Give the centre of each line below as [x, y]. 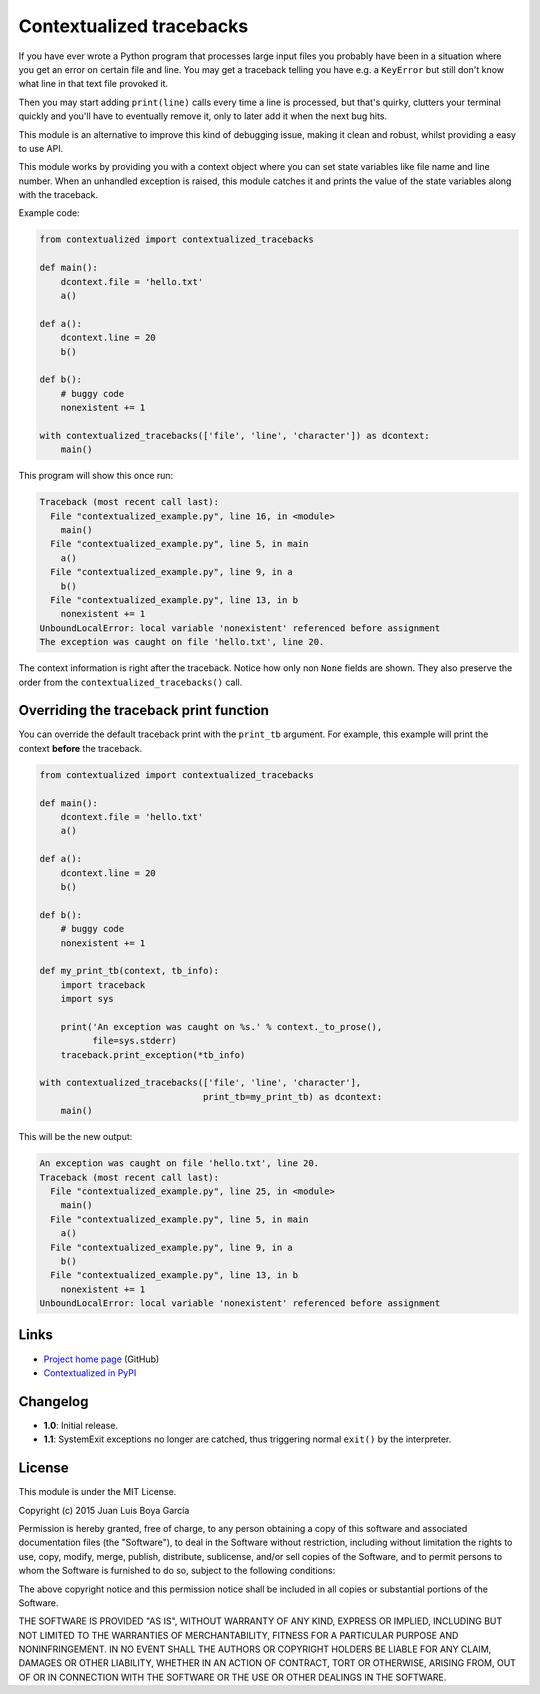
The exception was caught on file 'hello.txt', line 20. [182, 642]
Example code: [49, 213]
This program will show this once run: [96, 476]
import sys [87, 999]
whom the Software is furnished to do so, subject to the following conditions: [177, 1571]
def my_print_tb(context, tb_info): [129, 971]
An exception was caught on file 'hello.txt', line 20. [179, 1163]
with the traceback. [58, 195]
